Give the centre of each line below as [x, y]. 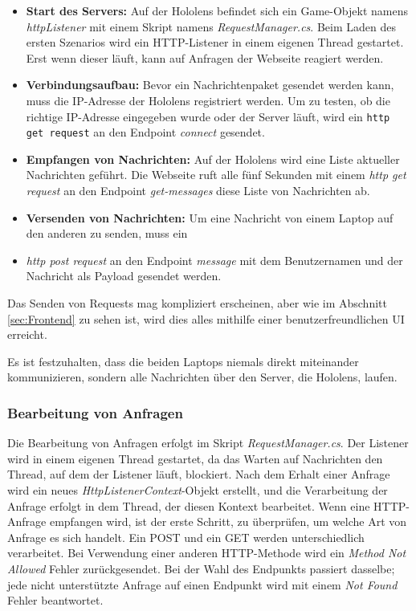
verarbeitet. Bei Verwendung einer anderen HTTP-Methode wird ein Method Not [207, 553]
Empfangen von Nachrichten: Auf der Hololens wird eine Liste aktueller [213, 159]
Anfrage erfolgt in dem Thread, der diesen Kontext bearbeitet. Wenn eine [189, 505]
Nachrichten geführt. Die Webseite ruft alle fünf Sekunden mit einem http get [216, 175]
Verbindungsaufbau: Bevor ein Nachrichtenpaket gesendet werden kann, [210, 85]
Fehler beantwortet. [55, 600]
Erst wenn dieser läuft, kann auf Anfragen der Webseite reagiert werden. [205, 57]
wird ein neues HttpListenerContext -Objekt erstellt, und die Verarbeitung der [198, 490]
